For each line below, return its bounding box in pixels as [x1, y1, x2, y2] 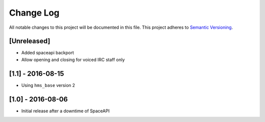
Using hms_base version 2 [21, 82, 76, 88]
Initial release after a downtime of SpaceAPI [21, 108, 110, 114]
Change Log [9, 7, 60, 18]
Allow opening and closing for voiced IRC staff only [21, 57, 125, 62]
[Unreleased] [9, 37, 51, 45]
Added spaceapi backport [21, 50, 74, 56]
